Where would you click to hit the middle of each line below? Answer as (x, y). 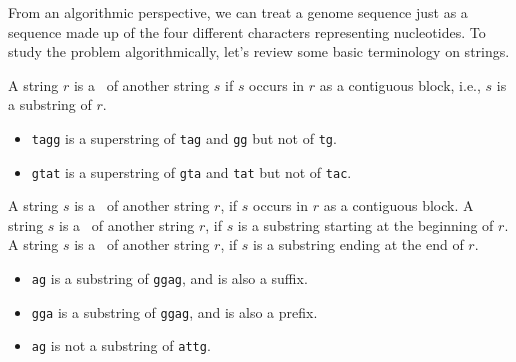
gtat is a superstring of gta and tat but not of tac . (191, 171)
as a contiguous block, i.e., (400, 84)
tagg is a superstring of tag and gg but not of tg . (184, 137)
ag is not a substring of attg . (121, 345)
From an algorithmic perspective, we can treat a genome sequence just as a (238, 12)
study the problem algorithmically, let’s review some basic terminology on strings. (259, 51)
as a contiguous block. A (398, 205)
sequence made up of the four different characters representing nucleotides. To (247, 31)
